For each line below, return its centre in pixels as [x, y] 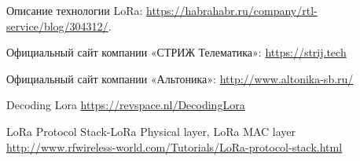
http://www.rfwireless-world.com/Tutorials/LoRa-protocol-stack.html [174, 146]
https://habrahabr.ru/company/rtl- [232, 10]
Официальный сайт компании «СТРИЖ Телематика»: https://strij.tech [176, 52]
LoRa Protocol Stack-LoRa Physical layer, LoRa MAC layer [151, 131]
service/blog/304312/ [57, 26]
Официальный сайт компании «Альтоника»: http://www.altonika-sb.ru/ [180, 78]
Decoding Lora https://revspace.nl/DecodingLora [126, 105]
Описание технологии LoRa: [75, 10]
